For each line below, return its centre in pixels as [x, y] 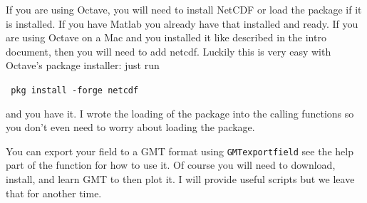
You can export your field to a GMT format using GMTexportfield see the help [180, 151]
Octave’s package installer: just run [83, 65]
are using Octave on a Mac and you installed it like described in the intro [166, 37]
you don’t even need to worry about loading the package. [130, 127]
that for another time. [54, 193]
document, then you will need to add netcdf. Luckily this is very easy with [169, 51]
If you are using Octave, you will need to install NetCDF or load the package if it [184, 9]
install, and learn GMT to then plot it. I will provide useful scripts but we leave [180, 179]
